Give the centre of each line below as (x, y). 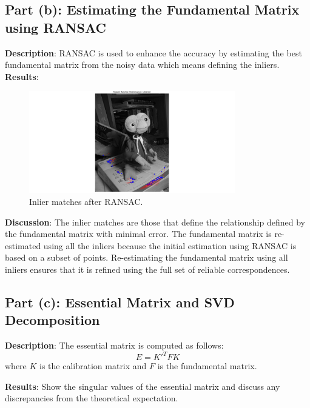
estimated (23, 245)
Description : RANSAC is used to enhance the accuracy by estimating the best (153, 52)
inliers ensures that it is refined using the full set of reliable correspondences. (147, 269)
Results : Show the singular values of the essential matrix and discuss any (143, 386)
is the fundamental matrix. (207, 366)
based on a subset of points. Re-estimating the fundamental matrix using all (147, 257)
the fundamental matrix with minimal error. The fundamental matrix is (138, 234)
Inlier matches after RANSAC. (86, 201)
